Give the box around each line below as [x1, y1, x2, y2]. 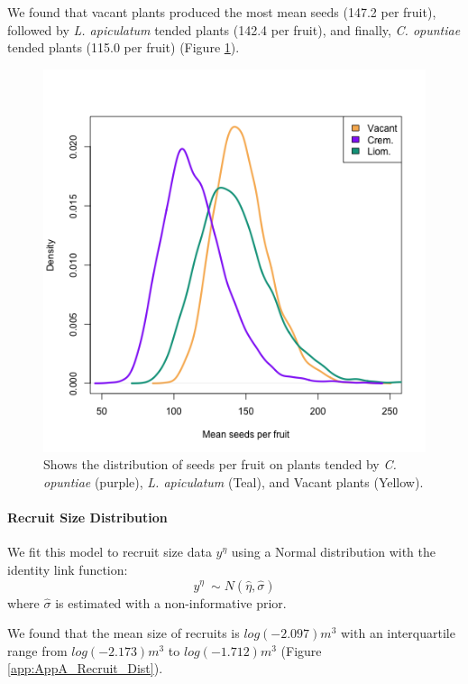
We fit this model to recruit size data [7, 542, 212, 561]
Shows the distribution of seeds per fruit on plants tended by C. [43, 455, 397, 474]
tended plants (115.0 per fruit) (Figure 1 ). [7, 38, 240, 57]
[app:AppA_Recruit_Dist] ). [7, 659, 163, 678]
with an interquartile [341, 624, 455, 642]
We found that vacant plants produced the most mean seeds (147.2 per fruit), [7, 3, 436, 21]
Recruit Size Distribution [7, 508, 168, 527]
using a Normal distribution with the [231, 542, 436, 561]
